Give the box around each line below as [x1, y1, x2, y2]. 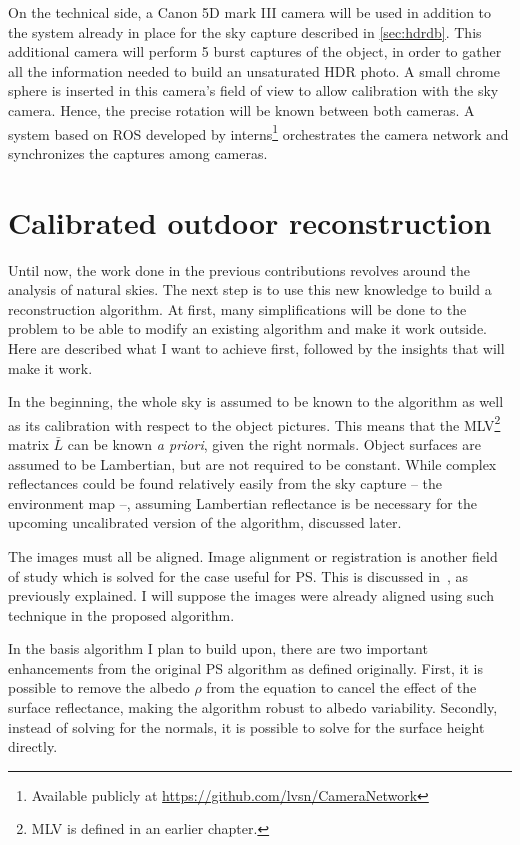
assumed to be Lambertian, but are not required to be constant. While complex [8, 453, 497, 474]
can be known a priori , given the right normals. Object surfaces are [67, 433, 481, 454]
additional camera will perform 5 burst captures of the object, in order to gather [8, 41, 502, 62]
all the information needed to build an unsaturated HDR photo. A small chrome [8, 60, 500, 81]
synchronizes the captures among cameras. [8, 142, 268, 163]
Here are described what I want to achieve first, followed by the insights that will [8, 337, 505, 358]
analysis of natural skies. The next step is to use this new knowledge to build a [8, 279, 492, 300]
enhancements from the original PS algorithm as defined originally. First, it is [8, 657, 483, 678]
